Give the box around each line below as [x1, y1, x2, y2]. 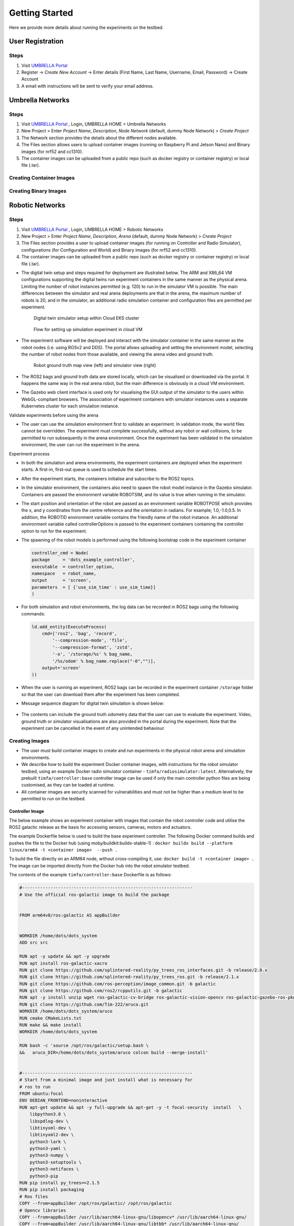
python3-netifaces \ [29, 1166, 79, 1172]
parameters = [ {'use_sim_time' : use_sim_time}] [31, 584, 156, 590]
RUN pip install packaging [19, 1187, 84, 1193]
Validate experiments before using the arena [9, 412, 99, 418]
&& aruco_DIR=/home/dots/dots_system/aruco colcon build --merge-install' [19, 1049, 208, 1055]
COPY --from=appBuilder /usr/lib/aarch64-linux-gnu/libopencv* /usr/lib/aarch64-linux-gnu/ [19, 1214, 247, 1220]
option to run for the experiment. [21, 528, 87, 534]
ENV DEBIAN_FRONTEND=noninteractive [19, 1098, 108, 1103]
